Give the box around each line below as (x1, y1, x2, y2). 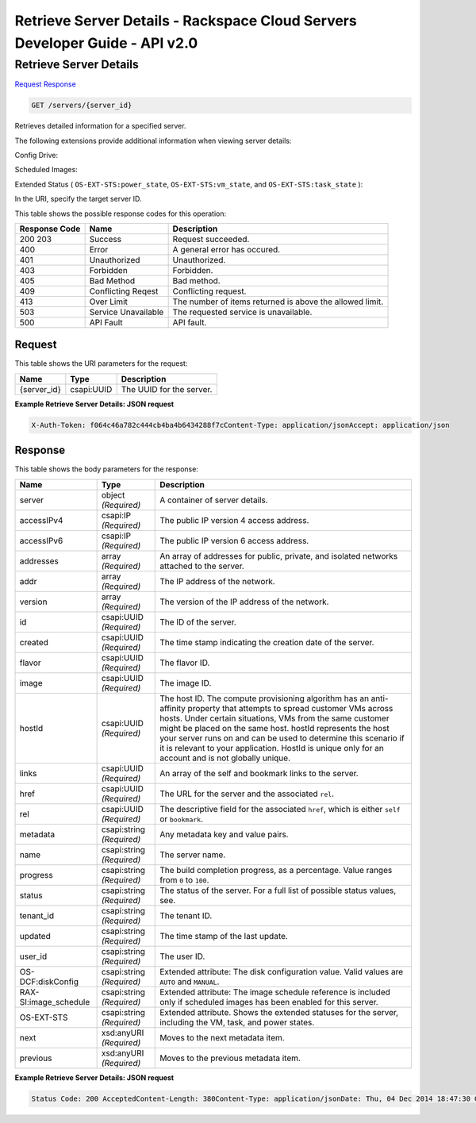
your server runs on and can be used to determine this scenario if (159, 733, 405, 744)
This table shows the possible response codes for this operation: (14, 209, 227, 218)
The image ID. (159, 677, 212, 688)
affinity (159, 702, 186, 713)
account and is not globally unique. (159, 752, 291, 763)
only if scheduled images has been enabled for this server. (159, 996, 378, 1007)
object (101, 489, 125, 500)
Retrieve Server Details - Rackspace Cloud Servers (14, 12, 357, 29)
